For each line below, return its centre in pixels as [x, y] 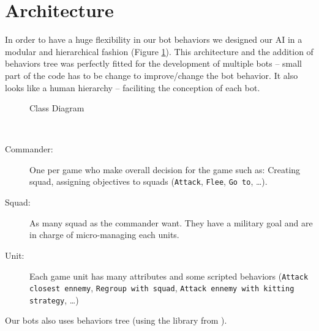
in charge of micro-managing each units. [104, 235]
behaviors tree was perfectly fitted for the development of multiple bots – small [154, 63]
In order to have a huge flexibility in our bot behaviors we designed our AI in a [154, 39]
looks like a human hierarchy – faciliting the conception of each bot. [133, 87]
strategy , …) [54, 299]
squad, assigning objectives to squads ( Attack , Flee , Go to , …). [148, 181]
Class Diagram [57, 108]
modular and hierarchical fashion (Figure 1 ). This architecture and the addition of [159, 51]
